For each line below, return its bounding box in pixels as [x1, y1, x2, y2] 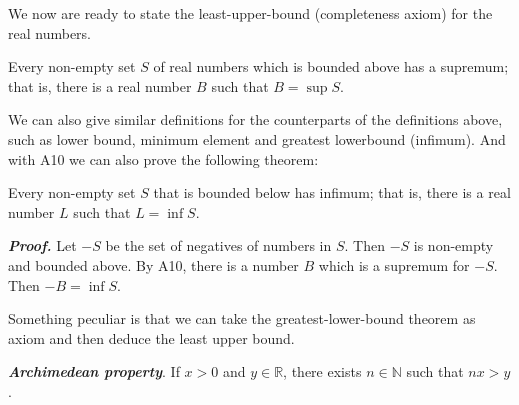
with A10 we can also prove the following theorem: [8, 148, 319, 169]
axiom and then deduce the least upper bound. [8, 327, 295, 348]
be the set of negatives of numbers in [105, 235, 332, 256]
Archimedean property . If [8, 361, 180, 382]
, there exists [283, 361, 362, 382]
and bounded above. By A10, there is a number [8, 254, 299, 275]
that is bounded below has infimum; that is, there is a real [153, 182, 511, 203]
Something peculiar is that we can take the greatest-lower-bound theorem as [8, 308, 476, 329]
